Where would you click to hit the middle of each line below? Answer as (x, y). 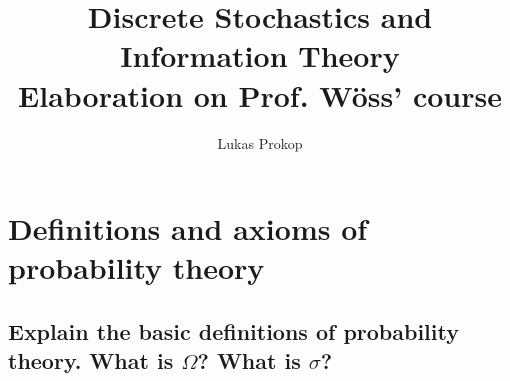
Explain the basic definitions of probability (233, 330)
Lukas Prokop (260, 142)
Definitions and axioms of (188, 228)
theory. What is (91, 360)
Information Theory (260, 55)
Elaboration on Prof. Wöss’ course (260, 94)
